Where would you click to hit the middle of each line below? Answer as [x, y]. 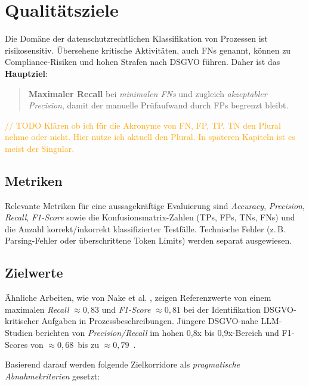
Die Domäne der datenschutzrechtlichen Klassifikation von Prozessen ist [136, 38]
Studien [19, 333]
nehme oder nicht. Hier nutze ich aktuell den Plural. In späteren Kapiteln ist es [150, 137]
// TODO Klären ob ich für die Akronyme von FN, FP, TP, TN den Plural [143, 125]
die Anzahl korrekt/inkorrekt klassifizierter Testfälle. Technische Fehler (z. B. [145, 228]
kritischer [22, 321]
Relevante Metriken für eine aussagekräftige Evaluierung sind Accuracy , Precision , [155, 205]
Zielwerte [34, 273]
